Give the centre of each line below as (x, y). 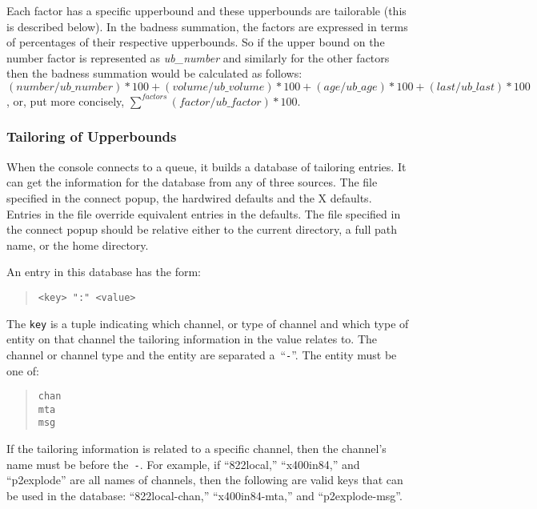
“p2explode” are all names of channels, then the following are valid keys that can (205, 480)
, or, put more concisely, (66, 100)
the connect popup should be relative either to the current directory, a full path (202, 229)
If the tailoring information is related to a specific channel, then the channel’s (196, 449)
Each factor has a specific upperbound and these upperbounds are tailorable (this (206, 10)
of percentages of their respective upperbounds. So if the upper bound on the (196, 42)
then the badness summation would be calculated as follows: (154, 73)
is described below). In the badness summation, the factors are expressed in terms (207, 26)
